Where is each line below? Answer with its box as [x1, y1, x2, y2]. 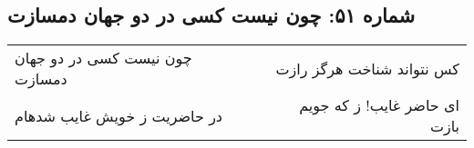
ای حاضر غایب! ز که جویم [299, 94, 459, 116]
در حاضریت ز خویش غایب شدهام [15, 104, 222, 126]
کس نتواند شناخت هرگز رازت [275, 57, 459, 79]
